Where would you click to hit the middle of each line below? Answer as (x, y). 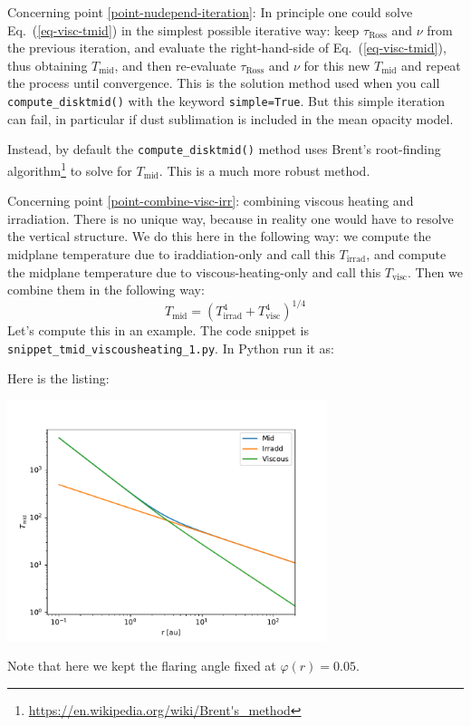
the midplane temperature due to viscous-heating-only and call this (194, 271)
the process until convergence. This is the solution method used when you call (224, 83)
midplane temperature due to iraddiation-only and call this (171, 253)
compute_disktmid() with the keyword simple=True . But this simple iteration (226, 100)
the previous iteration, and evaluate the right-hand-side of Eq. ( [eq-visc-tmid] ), (227, 48)
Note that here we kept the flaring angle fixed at (142, 666)
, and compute (406, 253)
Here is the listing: (58, 378)
